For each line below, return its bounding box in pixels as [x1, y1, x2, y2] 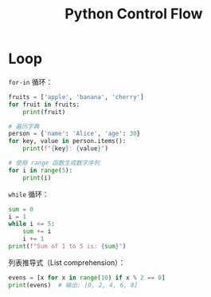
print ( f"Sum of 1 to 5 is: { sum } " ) [8, 243, 127, 251]
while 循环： [8, 189, 49, 199]
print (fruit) [22, 108, 66, 116]
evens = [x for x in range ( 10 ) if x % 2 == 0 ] [8, 273, 166, 282]
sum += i [22, 228, 52, 236]
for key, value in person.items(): [8, 137, 127, 145]
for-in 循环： [8, 77, 53, 86]
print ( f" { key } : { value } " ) [22, 145, 109, 152]
